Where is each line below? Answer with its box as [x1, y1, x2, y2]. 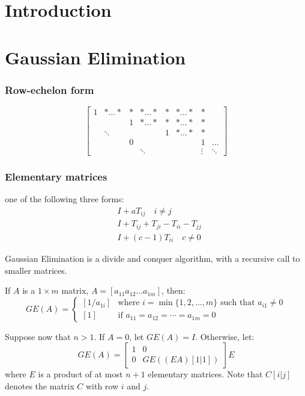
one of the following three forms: [5, 193, 124, 205]
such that [220, 299, 255, 308]
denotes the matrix [5, 379, 74, 392]
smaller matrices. [5, 264, 67, 276]
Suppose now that [5, 330, 71, 342]
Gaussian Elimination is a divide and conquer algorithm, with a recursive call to [5, 252, 300, 264]
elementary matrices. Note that [148, 368, 263, 380]
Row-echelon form [5, 82, 94, 97]
